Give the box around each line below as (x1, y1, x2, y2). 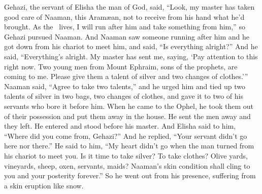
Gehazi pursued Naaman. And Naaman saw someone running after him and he (4, 31, 250, 42)
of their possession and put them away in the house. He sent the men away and (4, 110, 251, 121)
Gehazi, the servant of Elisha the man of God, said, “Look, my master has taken (4, 2, 255, 12)
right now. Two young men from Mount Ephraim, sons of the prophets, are (4, 61, 238, 71)
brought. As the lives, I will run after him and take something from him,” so (4, 21, 245, 32)
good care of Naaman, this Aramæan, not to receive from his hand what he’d (4, 11, 245, 22)
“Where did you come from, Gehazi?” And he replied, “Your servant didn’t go (4, 130, 247, 141)
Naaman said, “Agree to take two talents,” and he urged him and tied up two (4, 81, 246, 91)
